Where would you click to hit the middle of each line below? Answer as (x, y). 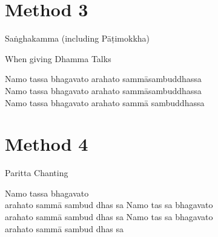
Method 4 (47, 144)
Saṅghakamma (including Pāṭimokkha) (78, 38)
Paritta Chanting (37, 173)
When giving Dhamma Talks (58, 58)
